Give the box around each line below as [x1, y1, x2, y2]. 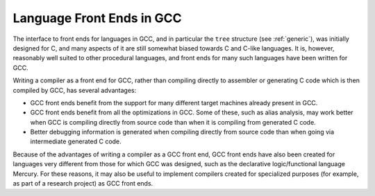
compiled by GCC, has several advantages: [12, 86, 137, 94]
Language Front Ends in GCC [12, 10, 182, 26]
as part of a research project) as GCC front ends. [12, 179, 153, 188]
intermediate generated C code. [30, 137, 122, 145]
